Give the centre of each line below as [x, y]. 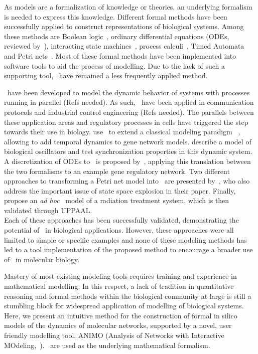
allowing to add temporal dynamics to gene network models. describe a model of [128, 141]
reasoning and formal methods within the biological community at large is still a [128, 296]
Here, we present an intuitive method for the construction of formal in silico [121, 315]
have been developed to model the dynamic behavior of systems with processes [128, 92]
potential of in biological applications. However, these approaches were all [119, 230]
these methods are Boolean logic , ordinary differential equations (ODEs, [117, 36]
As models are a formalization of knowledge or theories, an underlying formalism [128, 7]
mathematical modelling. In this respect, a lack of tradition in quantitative [119, 286]
